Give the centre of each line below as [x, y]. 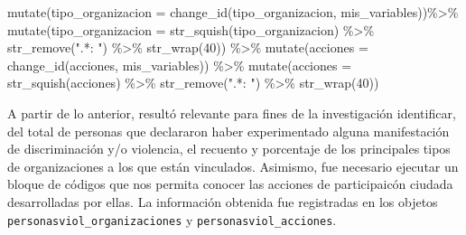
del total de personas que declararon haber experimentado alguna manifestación [228, 131]
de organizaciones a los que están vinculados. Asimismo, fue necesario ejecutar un [233, 166]
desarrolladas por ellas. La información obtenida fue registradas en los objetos [223, 201]
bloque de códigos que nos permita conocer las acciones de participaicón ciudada [230, 184]
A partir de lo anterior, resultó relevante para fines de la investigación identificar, [232, 113]
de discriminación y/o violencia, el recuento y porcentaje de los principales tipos [229, 149]
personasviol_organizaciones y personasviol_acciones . [172, 219]
